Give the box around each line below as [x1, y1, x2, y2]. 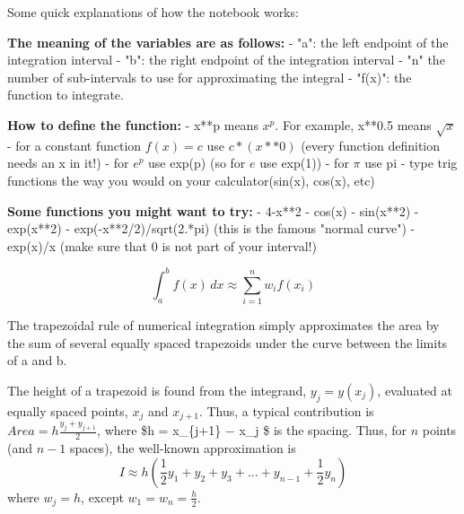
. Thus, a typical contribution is [198, 401, 374, 420]
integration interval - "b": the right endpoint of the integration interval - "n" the [7, 50, 445, 69]
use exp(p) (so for [148, 153, 246, 172]
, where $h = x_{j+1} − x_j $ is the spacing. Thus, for [97, 421, 407, 440]
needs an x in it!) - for [7, 153, 129, 172]
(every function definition [301, 135, 441, 154]
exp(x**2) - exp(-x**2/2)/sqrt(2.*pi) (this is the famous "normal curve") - [7, 219, 416, 238]
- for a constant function [7, 135, 142, 154]
